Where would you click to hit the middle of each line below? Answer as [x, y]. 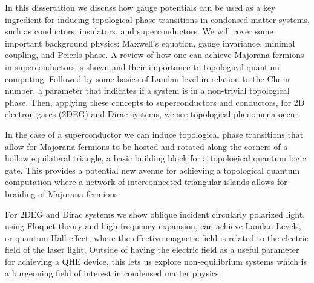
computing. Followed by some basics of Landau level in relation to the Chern [147, 78]
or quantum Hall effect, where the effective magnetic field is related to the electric [157, 237]
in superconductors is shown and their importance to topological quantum [142, 66]
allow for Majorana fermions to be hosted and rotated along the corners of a [146, 146]
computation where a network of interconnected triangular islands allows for [146, 182]
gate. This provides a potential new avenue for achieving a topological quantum [152, 170]
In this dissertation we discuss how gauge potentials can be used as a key [140, 7]
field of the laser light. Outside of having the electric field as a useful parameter [152, 249]
